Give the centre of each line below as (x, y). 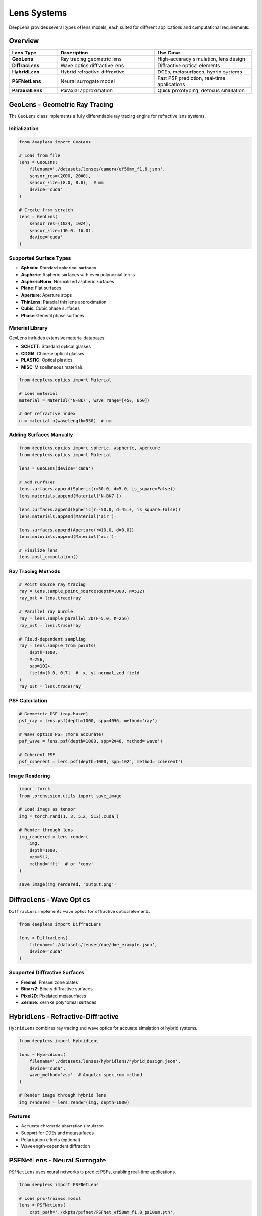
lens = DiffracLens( (43, 938)
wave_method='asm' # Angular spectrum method (86, 1075)
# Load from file (40, 155)
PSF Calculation (28, 700)
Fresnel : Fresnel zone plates (49, 982)
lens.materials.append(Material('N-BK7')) (70, 496)
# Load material (39, 393)
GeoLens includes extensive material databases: (57, 338)
